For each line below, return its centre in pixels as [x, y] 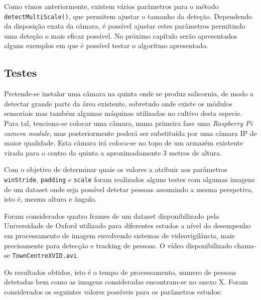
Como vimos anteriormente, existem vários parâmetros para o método [111, 6]
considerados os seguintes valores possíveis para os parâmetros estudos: [113, 292]
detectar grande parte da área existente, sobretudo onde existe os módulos [118, 103]
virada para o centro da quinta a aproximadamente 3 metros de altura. [113, 152]
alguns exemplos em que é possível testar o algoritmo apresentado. [106, 45]
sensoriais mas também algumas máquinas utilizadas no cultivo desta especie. [123, 113]
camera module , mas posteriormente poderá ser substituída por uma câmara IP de [130, 133]
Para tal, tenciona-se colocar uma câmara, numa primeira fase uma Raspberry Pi [128, 123]
